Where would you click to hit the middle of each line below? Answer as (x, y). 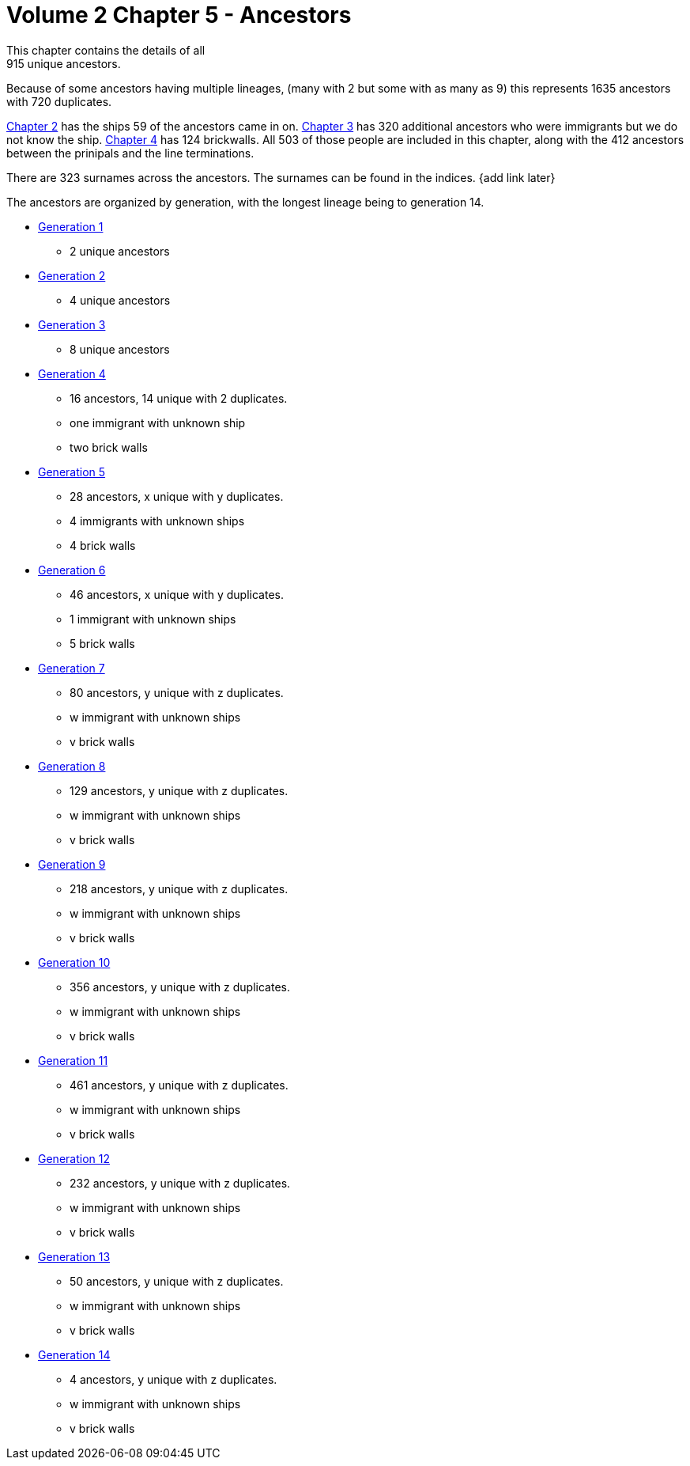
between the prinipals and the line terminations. (130, 153)
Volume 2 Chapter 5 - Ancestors (179, 15)
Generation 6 (72, 570)
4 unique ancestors (120, 300)
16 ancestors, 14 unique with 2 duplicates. (179, 398)
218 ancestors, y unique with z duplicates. (179, 888)
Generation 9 (72, 864)
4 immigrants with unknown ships (157, 521)
